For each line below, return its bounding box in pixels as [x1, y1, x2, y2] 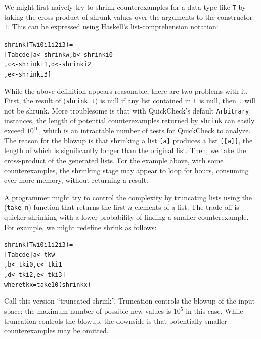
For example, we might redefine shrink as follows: [4, 221, 157, 232]
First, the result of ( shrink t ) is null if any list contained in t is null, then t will [4, 95, 255, 106]
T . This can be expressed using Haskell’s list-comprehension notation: [4, 21, 219, 32]
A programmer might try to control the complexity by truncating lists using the [4, 192, 252, 202]
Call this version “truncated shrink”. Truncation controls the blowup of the [4, 295, 236, 306]
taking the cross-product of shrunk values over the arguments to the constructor [4, 11, 253, 22]
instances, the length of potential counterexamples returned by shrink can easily [4, 115, 255, 126]
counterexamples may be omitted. [4, 325, 109, 336]
